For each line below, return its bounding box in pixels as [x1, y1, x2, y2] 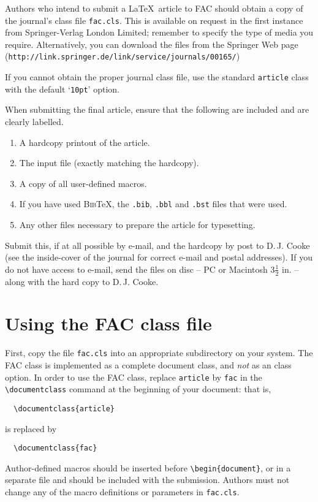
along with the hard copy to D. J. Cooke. [5, 275, 159, 287]
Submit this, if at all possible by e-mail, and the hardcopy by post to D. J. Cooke [5, 238, 310, 251]
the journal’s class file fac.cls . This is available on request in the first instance [5, 13, 303, 26]
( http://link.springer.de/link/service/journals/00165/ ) [5, 50, 240, 63]
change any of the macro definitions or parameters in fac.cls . [5, 485, 240, 498]
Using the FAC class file [5, 311, 212, 336]
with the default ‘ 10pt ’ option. [5, 82, 119, 95]
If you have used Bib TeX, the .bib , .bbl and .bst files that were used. [19, 197, 287, 210]
